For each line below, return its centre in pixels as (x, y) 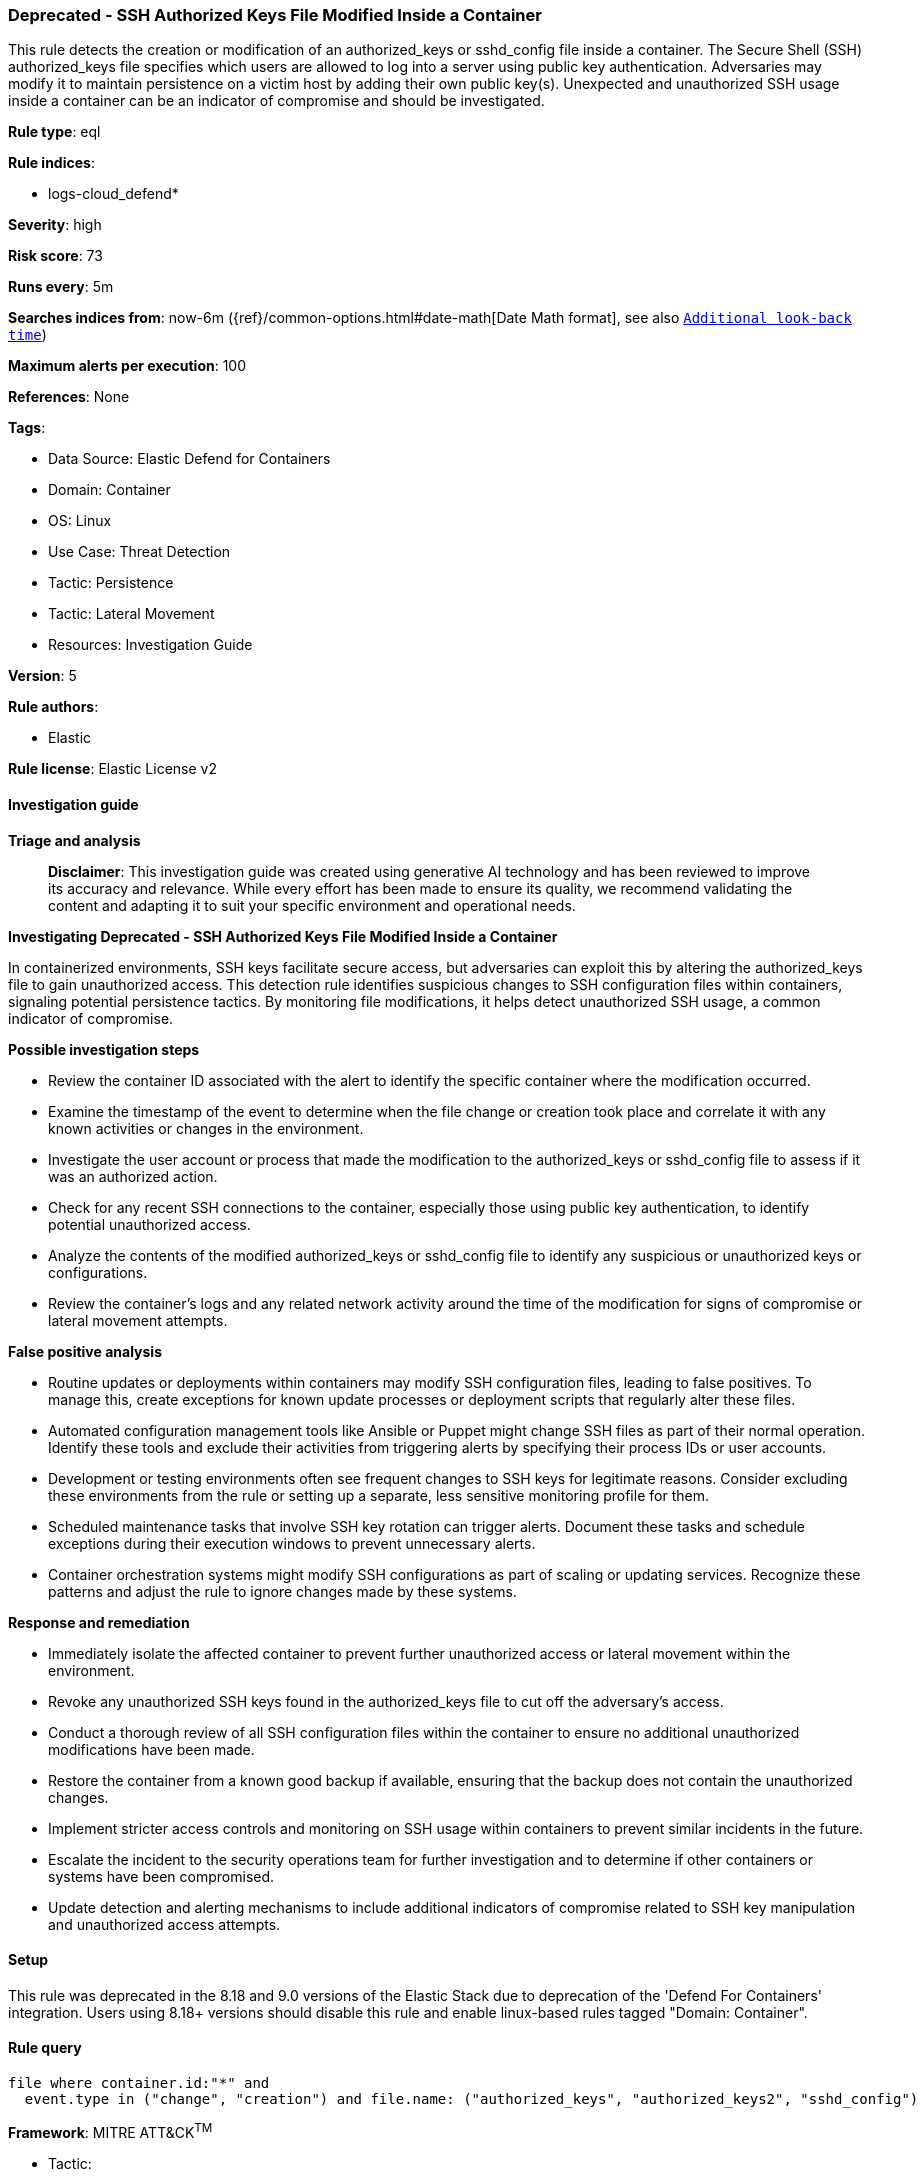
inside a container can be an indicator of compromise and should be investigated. (276, 101)
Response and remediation (99, 1622)
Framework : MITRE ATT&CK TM (110, 2131)
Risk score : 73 (55, 256)
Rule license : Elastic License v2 (112, 769)
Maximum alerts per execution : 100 (127, 366)
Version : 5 (42, 676)
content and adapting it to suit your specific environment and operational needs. (312, 905)
